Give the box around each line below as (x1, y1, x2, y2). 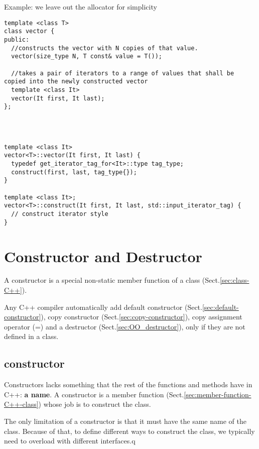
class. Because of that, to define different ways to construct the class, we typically (4, 425, 255, 436)
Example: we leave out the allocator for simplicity (4, 2, 157, 12)
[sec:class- (219, 275, 249, 285)
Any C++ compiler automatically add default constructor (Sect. (4, 301, 202, 312)
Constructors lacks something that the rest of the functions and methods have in (4, 379, 252, 390)
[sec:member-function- (184, 389, 251, 399)
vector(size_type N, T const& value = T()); (11, 53, 162, 60)
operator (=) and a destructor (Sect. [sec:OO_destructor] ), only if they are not (4, 321, 245, 331)
